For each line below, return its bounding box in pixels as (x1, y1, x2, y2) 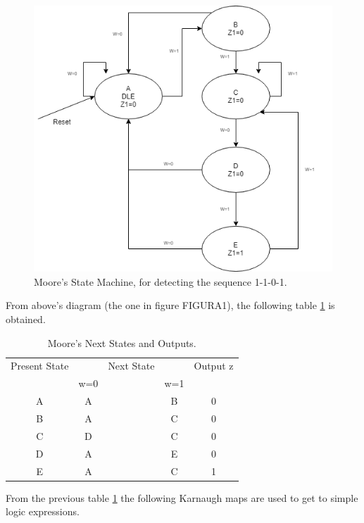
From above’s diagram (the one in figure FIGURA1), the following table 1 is (6, 298, 335, 313)
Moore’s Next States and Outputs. (47, 335, 196, 350)
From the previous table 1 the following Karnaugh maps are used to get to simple (6, 490, 358, 505)
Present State (11, 358, 69, 373)
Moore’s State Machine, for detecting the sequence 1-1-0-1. (34, 274, 287, 289)
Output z (194, 358, 234, 373)
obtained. (6, 312, 46, 326)
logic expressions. (6, 504, 80, 519)
